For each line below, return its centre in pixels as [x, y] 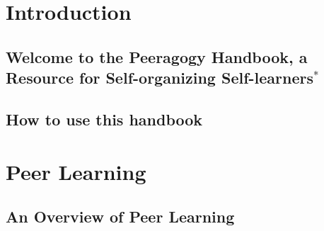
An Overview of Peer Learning [120, 216]
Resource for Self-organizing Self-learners [160, 78]
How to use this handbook [104, 119]
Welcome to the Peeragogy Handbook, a [157, 56]
